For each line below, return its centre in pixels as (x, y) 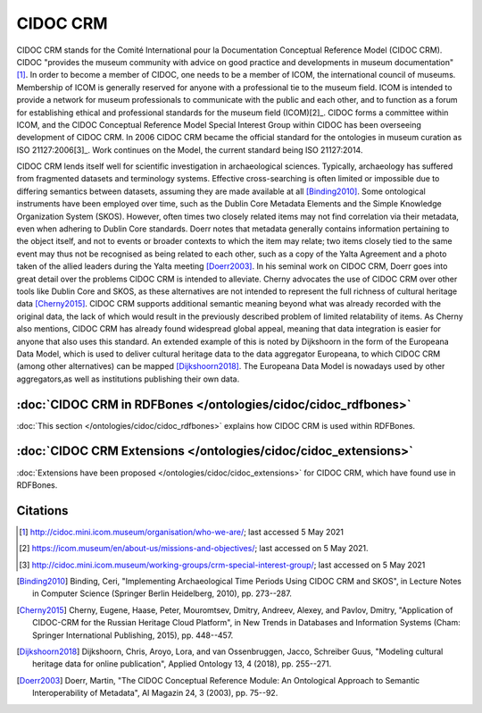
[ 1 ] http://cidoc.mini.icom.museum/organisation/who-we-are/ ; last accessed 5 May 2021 (181, 532)
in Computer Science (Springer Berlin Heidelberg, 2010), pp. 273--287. (162, 593)
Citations (42, 511)
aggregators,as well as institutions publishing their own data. (128, 379)
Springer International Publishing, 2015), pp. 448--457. (133, 635)
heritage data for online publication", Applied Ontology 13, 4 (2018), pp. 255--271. (182, 664)
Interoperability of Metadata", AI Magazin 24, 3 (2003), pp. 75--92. (155, 693)
